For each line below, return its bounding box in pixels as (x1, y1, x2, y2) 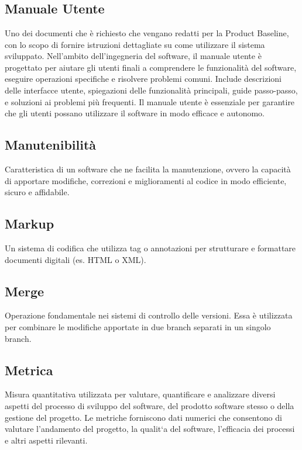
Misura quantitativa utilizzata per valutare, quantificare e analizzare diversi (5, 388, 276, 400)
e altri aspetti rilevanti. (5, 434, 88, 446)
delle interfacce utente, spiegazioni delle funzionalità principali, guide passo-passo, (5, 84, 298, 96)
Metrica (5, 361, 53, 379)
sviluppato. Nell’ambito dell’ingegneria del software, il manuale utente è (5, 50, 262, 62)
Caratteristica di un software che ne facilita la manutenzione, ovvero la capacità (5, 162, 291, 175)
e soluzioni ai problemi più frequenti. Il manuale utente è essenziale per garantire (5, 95, 295, 108)
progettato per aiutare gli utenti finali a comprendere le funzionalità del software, (5, 61, 297, 73)
